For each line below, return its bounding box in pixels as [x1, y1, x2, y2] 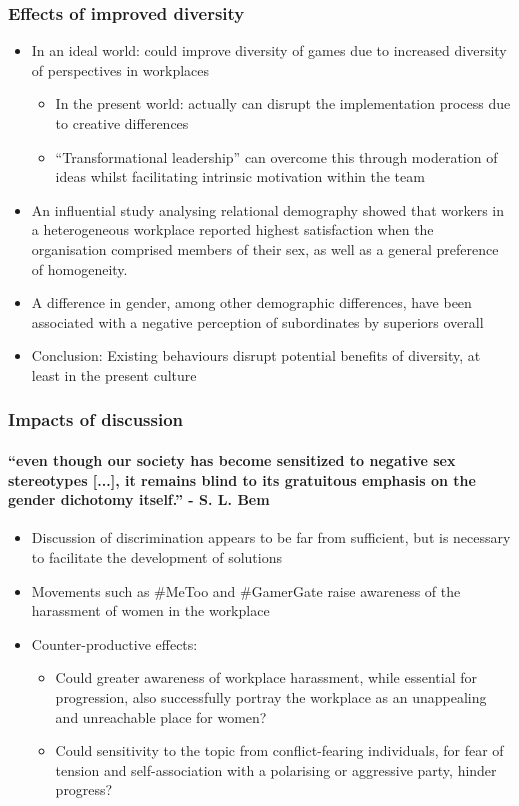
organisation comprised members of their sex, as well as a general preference [31, 238, 499, 259]
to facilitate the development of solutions [31, 546, 283, 567]
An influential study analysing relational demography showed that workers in [31, 199, 505, 220]
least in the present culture [31, 364, 197, 385]
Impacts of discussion [8, 407, 184, 432]
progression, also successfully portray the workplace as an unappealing [55, 686, 487, 707]
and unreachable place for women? [55, 706, 267, 727]
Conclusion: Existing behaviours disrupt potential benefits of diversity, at [31, 345, 481, 366]
